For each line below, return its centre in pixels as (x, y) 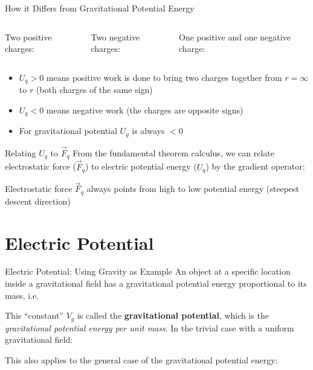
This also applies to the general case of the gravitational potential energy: (141, 359)
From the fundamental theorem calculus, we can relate (173, 152)
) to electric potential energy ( (141, 166)
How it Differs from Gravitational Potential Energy (100, 8)
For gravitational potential (68, 131)
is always (148, 131)
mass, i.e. (22, 295)
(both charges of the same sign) (94, 90)
